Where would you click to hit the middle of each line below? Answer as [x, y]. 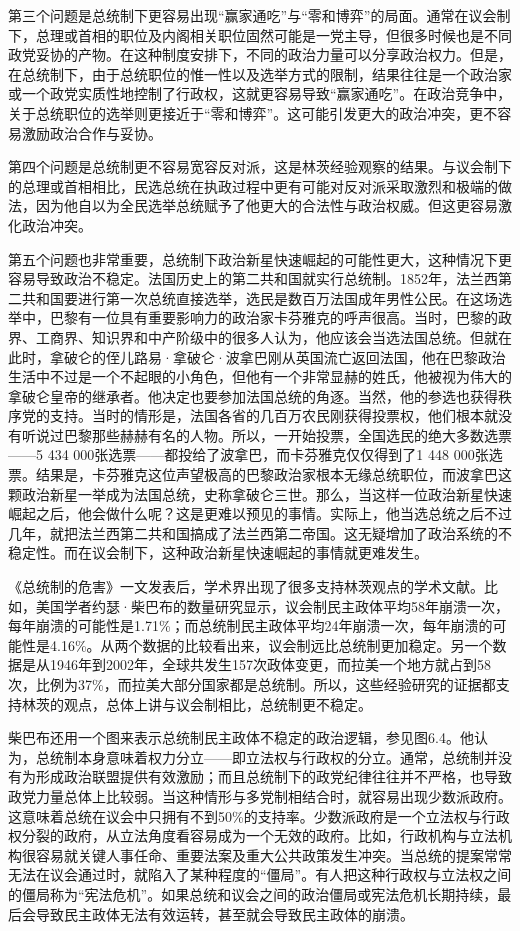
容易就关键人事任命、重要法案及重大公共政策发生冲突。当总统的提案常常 [273, 854]
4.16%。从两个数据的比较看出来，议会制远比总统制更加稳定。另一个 [271, 644]
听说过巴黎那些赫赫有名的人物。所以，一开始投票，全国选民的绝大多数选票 [266, 434]
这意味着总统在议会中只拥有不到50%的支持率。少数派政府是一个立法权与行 [252, 815]
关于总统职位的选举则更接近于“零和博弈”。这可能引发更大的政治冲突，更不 [253, 112]
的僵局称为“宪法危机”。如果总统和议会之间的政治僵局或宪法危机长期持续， [253, 893]
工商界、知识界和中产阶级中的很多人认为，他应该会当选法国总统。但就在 [273, 336]
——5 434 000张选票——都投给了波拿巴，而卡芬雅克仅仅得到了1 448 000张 [248, 454]
